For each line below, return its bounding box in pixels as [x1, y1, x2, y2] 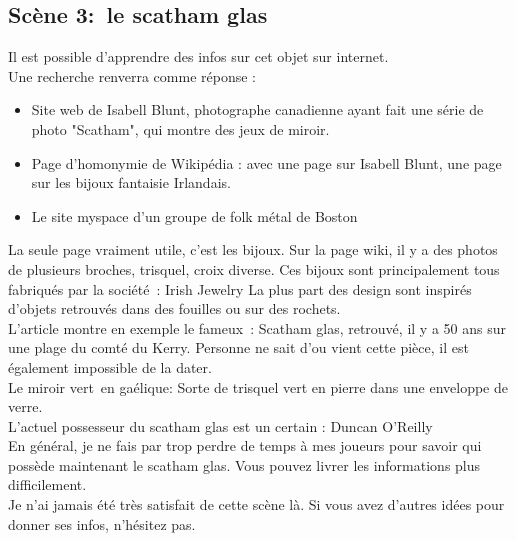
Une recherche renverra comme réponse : [8, 65, 256, 86]
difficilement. [8, 474, 87, 495]
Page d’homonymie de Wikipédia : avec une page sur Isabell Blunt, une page [31, 152, 502, 173]
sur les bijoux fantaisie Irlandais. [31, 172, 231, 193]
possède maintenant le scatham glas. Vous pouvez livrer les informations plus [8, 454, 481, 475]
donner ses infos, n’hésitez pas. [8, 513, 196, 534]
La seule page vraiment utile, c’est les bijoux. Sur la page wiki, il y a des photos [8, 239, 498, 260]
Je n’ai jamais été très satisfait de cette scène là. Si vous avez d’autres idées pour [8, 494, 505, 515]
